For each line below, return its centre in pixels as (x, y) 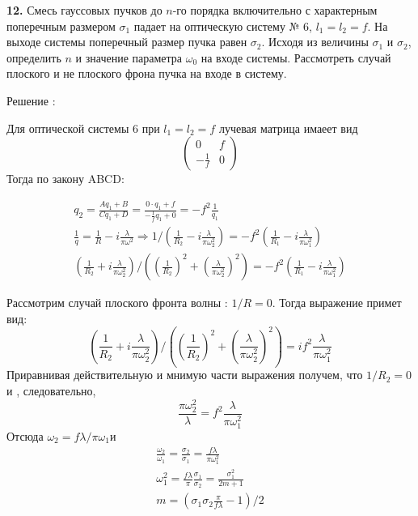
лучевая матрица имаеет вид (288, 128)
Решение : (31, 100)
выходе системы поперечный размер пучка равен (127, 42)
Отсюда (25, 436)
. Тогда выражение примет (337, 303)
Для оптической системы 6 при (83, 128)
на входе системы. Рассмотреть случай (296, 57)
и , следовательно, (51, 391)
